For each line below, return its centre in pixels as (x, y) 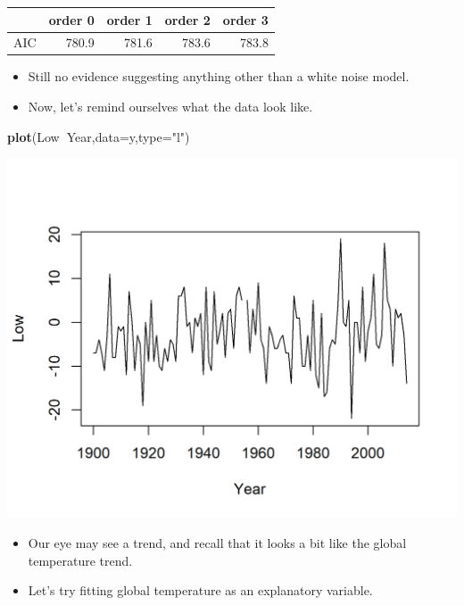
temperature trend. (80, 560)
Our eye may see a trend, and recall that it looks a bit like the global (217, 542)
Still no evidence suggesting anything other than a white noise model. (219, 76)
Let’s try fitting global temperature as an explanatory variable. (200, 590)
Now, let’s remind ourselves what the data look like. (170, 107)
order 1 (129, 19)
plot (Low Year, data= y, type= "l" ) (99, 136)
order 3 (245, 19)
